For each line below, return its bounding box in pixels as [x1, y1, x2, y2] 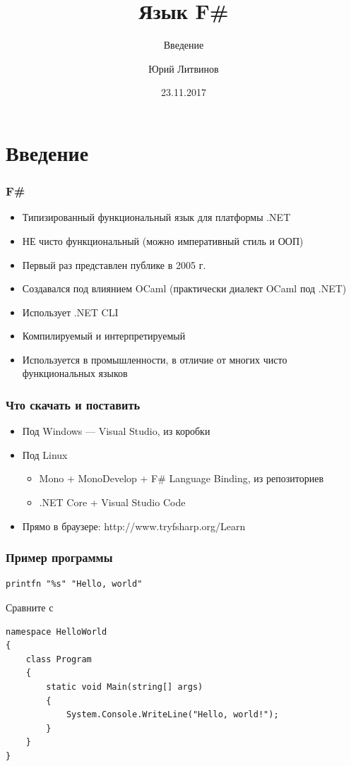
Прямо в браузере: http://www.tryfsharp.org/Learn [22, 518, 246, 533]
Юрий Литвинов [148, 61, 219, 76]
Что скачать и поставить [6, 395, 141, 413]
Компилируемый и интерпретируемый [22, 328, 186, 343]
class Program [25, 654, 92, 664]
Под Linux [22, 447, 68, 462]
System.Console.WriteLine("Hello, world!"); [66, 710, 279, 720]
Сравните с [6, 600, 54, 615]
